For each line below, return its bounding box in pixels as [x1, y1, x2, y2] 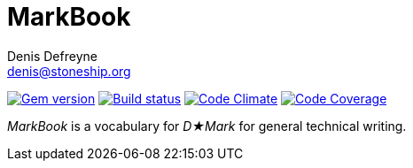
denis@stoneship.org [7, 63, 131, 79]
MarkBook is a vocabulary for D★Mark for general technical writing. [7, 118, 407, 134]
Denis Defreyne [7, 48, 97, 64]
